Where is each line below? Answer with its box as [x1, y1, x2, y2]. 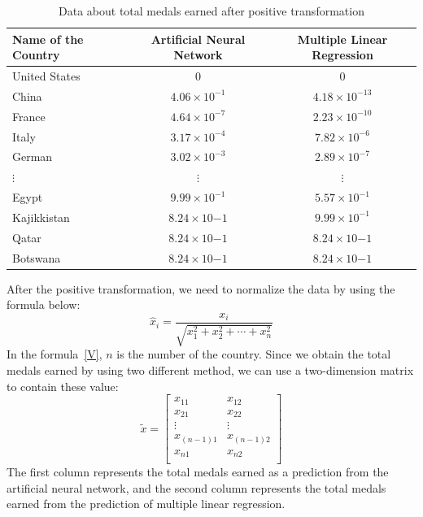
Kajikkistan [12, 208, 70, 225]
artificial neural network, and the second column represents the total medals [7, 479, 386, 496]
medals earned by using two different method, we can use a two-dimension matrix [7, 361, 414, 378]
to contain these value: [7, 377, 119, 394]
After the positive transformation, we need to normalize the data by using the [7, 280, 395, 297]
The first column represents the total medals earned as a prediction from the [7, 463, 389, 480]
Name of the [12, 30, 84, 47]
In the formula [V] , [7, 345, 102, 363]
